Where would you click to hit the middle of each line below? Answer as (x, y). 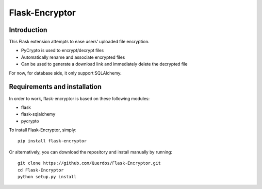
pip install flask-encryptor (52, 141)
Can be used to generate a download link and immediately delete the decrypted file (104, 64)
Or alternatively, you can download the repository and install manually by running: (90, 152)
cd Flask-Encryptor (41, 170)
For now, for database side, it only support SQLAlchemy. (65, 73)
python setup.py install (47, 177)
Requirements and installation (55, 87)
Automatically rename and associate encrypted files (73, 57)
